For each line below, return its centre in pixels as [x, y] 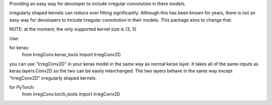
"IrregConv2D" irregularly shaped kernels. [53, 78]
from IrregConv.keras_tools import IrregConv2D [71, 55]
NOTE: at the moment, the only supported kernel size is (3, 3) [73, 29]
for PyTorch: [22, 87]
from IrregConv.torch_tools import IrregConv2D [71, 94]
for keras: [19, 47]
